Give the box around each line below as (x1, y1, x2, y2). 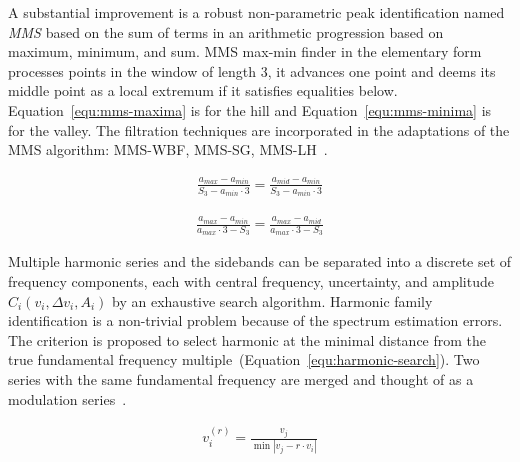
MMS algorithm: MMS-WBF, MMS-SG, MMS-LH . (8, 139, 328, 160)
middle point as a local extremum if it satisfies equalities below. (8, 80, 398, 101)
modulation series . (8, 388, 127, 409)
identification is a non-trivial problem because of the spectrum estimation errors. (8, 310, 503, 331)
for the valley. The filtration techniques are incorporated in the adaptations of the (8, 119, 510, 140)
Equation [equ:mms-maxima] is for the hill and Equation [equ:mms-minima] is (8, 99, 492, 120)
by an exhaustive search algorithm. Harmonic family (112, 290, 433, 311)
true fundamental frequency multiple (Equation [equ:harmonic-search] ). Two (8, 349, 480, 370)
